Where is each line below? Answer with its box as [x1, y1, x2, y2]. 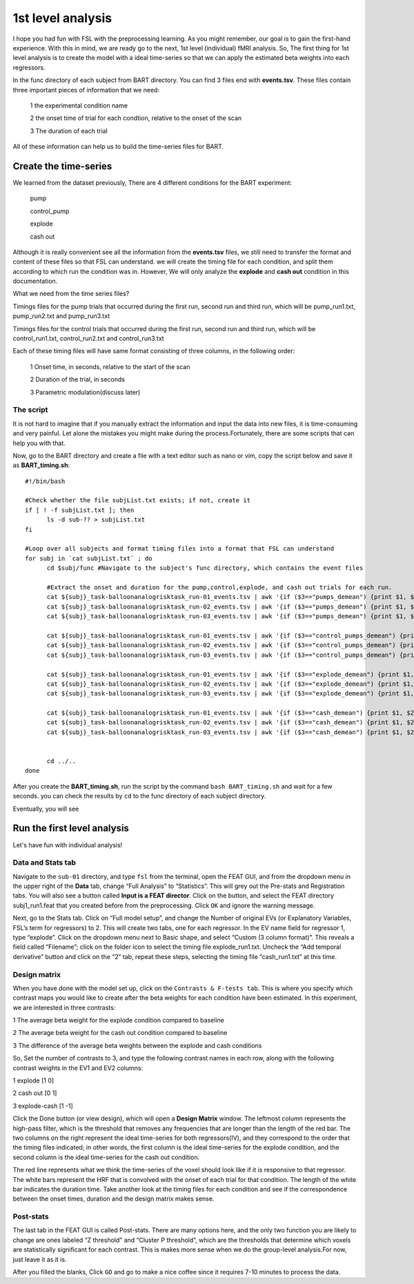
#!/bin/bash [25, 477, 66, 485]
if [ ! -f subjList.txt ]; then [25, 506, 135, 514]
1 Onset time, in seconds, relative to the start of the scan [30, 362, 190, 371]
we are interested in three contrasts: [12, 1003, 116, 1011]
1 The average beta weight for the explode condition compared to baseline [12, 1016, 224, 1025]
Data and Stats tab [12, 858, 76, 867]
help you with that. [12, 439, 66, 447]
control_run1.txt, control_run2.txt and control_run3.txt [12, 335, 165, 343]
